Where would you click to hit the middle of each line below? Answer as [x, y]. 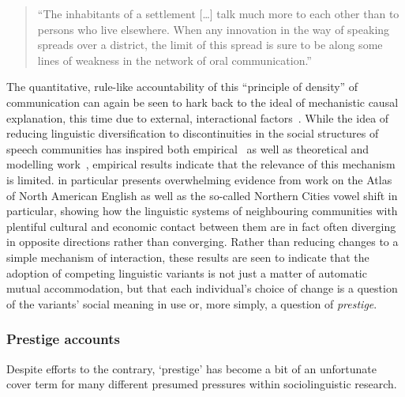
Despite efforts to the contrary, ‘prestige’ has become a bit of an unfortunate [191, 368]
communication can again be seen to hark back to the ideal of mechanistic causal [202, 102]
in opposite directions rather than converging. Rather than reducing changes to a [202, 242]
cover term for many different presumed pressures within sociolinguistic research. [202, 384]
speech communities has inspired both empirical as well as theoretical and [188, 148]
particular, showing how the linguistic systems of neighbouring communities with [202, 211]
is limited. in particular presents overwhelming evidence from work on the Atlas [199, 179]
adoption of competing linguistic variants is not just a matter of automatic [187, 272]
